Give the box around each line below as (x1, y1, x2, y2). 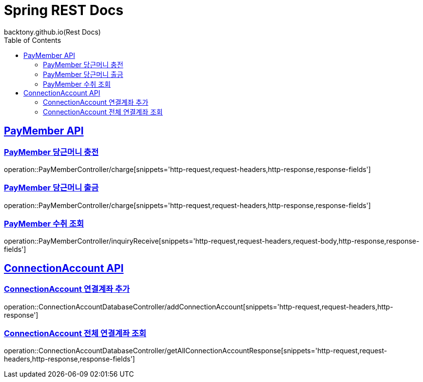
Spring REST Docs (4, 2, 124, 19)
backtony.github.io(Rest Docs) (4, 27, 101, 36)
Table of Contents (4, 36, 61, 44)
